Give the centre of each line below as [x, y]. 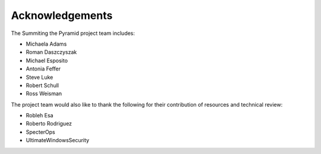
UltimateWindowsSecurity [57, 140]
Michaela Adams [46, 44]
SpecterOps [41, 132]
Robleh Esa [40, 115]
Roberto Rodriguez [49, 124]
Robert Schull [43, 85]
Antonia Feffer [43, 69]
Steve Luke [40, 77]
